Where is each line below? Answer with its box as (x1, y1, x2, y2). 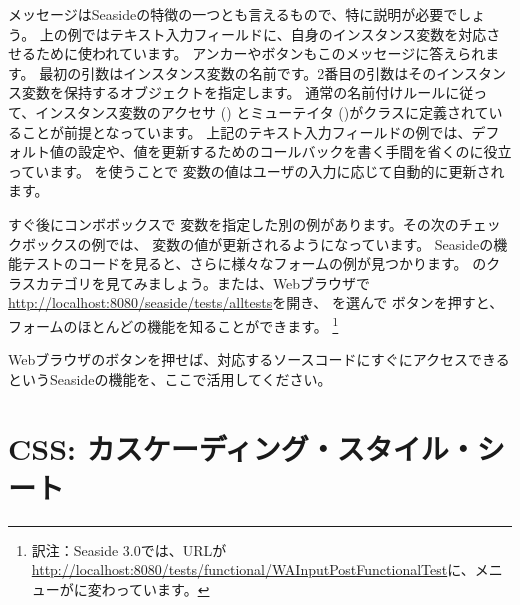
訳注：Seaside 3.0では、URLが (31, 539, 227, 560)
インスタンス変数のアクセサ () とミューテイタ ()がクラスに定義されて (35, 101, 489, 122)
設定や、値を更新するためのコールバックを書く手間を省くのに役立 (77, 141, 512, 162)
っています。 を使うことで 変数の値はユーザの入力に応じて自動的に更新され (8, 160, 505, 181)
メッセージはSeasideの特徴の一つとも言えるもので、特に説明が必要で (8, 4, 458, 24)
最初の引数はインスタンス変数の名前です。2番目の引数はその (39, 62, 437, 83)
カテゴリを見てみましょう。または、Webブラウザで (35, 272, 371, 293)
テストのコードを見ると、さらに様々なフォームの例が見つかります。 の (21, 253, 487, 274)
